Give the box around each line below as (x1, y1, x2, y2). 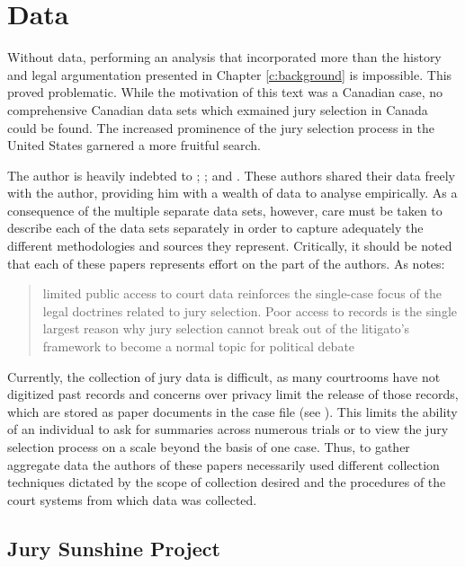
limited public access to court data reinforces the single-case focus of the (42, 284, 442, 303)
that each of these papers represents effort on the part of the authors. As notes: (7, 253, 445, 272)
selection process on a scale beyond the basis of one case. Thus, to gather (7, 438, 410, 456)
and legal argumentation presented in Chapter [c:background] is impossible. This (7, 65, 452, 84)
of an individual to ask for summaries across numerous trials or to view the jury (7, 420, 449, 439)
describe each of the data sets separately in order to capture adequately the (7, 218, 424, 237)
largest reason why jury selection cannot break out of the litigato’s (42, 319, 410, 338)
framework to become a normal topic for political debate (42, 337, 355, 356)
